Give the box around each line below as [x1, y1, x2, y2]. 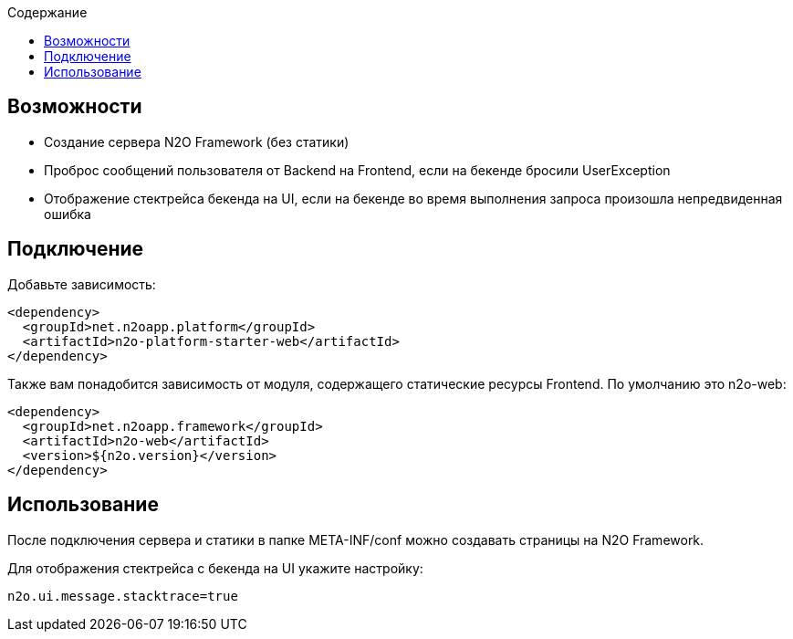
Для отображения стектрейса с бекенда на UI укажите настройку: [7, 560, 423, 576]
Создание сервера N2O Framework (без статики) [44, 133, 350, 150]
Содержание [7, 5, 88, 20]
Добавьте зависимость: [7, 276, 156, 292]
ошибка [44, 205, 91, 222]
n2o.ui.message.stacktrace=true [7, 588, 238, 603]
